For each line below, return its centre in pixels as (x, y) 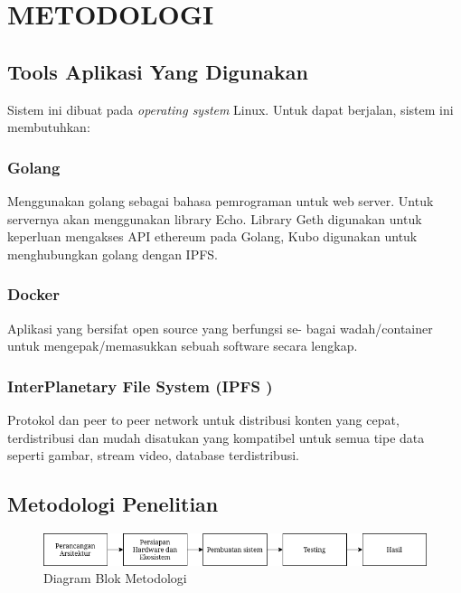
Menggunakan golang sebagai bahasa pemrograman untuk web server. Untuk (221, 200)
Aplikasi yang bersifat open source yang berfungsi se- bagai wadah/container (220, 328)
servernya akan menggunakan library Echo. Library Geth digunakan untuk (215, 218)
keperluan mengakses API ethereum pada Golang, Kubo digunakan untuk (212, 236)
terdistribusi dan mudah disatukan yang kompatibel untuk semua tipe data (216, 437)
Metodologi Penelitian (113, 504)
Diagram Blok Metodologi (115, 578)
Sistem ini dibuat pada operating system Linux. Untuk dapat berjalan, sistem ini (230, 109)
